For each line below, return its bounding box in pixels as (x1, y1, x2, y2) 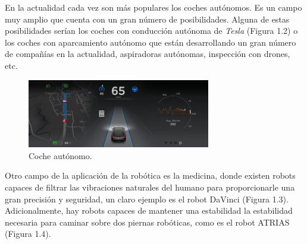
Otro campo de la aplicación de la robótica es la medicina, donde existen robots (5, 169, 296, 182)
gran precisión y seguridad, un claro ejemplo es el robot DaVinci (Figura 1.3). (5, 192, 289, 205)
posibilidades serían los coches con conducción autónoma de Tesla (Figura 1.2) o (5, 24, 298, 37)
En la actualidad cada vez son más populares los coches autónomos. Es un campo (5, 1, 302, 13)
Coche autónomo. (29, 149, 92, 161)
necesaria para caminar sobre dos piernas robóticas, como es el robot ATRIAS (5, 216, 290, 228)
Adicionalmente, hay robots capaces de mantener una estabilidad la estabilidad (5, 204, 293, 217)
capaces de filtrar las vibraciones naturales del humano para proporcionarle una (5, 180, 295, 193)
